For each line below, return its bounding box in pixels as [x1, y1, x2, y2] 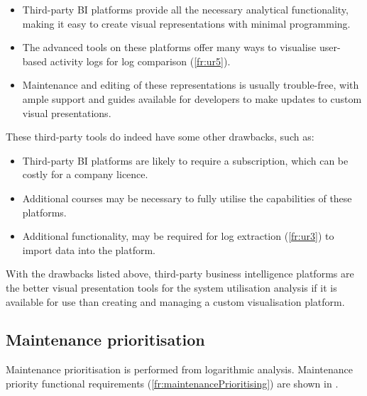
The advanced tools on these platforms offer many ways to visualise [22, 40, 317, 55]
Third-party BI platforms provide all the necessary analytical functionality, [22, 2, 349, 16]
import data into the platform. [22, 242, 155, 257]
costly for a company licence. [22, 167, 148, 182]
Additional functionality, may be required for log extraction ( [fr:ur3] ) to [22, 229, 334, 243]
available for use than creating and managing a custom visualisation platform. [6, 294, 345, 309]
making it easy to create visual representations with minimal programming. [22, 16, 351, 31]
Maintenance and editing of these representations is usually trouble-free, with [22, 77, 359, 92]
